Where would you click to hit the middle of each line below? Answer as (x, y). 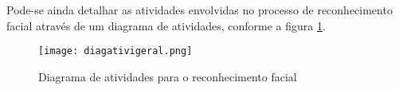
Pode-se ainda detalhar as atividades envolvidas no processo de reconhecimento (199, 10)
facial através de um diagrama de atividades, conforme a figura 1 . (166, 25)
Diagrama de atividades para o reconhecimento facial (168, 76)
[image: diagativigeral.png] (115, 51)
